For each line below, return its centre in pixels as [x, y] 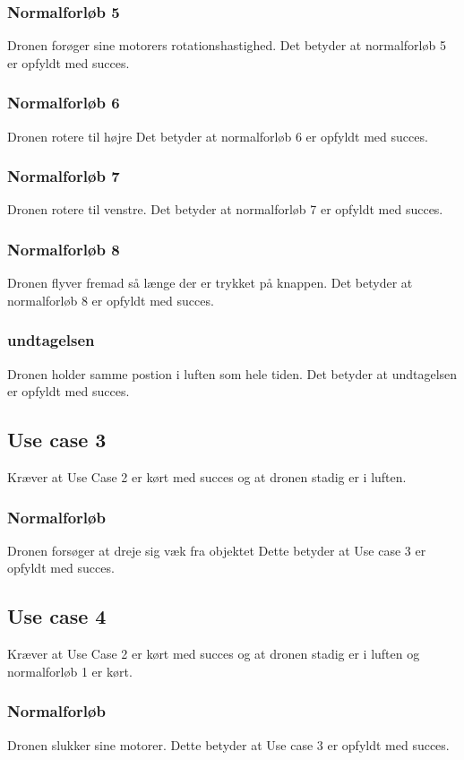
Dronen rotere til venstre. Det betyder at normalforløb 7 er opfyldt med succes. [225, 209]
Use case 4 [57, 616]
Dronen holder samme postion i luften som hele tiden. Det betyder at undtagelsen [232, 373]
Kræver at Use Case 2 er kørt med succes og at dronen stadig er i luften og [214, 654]
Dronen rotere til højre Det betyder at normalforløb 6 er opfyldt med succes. [218, 136]
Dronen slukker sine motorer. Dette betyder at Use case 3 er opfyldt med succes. [228, 744]
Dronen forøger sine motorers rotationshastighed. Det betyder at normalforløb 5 [227, 45]
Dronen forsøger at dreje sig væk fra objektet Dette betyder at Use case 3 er [217, 550]
